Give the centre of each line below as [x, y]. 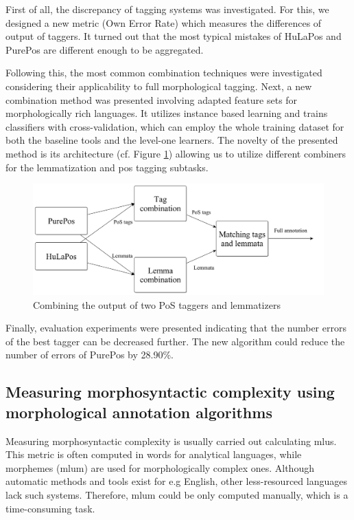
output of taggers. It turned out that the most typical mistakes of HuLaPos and [174, 36]
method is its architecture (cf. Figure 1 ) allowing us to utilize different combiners [176, 153]
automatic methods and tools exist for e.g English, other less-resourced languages [176, 481]
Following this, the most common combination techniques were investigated [164, 73]
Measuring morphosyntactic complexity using [170, 392]
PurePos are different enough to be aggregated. [105, 49]
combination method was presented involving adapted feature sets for [152, 99]
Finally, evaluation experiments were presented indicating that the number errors [176, 328]
